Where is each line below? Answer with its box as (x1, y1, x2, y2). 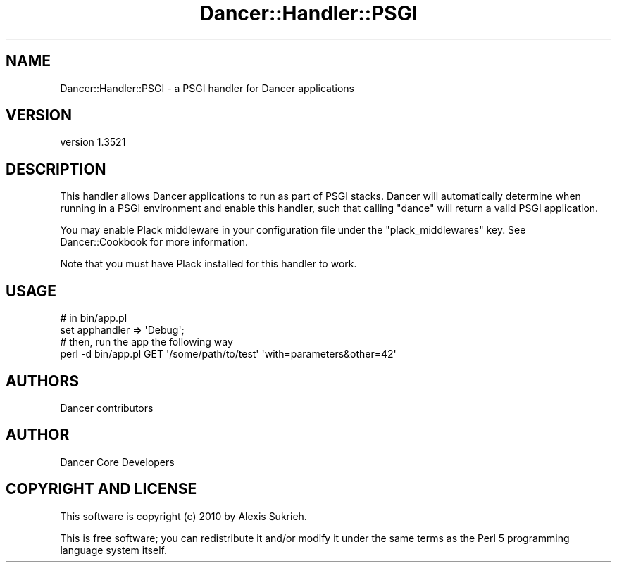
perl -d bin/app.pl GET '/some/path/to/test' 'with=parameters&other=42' (60, 348, 397, 360)
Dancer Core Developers (60, 455, 175, 468)
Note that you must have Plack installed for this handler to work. (60, 258, 357, 270)
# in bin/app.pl (60, 312, 127, 324)
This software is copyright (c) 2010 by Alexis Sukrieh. (60, 510, 307, 522)
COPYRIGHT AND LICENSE (6, 480, 197, 498)
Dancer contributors (60, 401, 154, 414)
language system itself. (60, 543, 167, 556)
